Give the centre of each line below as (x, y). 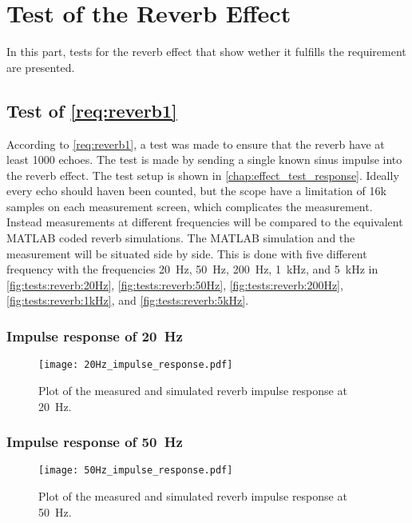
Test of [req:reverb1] (92, 110)
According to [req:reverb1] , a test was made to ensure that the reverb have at (196, 144)
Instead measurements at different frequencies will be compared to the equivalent (205, 222)
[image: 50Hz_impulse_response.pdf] (136, 471)
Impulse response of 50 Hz (95, 442)
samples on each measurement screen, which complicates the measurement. (190, 206)
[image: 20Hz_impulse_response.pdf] (136, 365)
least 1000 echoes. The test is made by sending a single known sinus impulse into (204, 160)
